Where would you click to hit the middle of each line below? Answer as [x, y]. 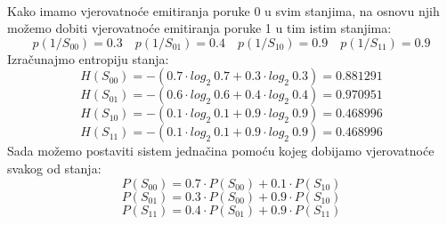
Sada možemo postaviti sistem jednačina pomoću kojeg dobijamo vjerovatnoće [221, 151]
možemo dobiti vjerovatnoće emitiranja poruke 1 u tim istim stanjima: [199, 28]
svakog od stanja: [54, 168]
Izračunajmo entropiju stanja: [88, 58]
